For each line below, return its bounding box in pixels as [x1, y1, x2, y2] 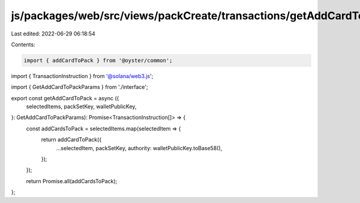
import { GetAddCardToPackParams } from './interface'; [11, 83, 148, 91]
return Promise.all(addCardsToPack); [26, 177, 118, 184]
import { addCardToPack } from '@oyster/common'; [23, 57, 173, 64]
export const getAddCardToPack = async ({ [11, 94, 119, 101]
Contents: [11, 41, 35, 48]
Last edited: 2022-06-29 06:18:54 [11, 30, 95, 37]
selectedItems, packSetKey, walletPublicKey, [26, 103, 137, 111]
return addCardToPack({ [41, 136, 102, 144]
